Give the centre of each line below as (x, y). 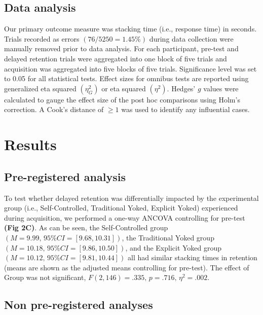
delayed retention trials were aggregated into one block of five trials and (116, 58)
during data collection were (191, 38)
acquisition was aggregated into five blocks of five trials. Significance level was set (130, 68)
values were (221, 88)
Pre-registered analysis (65, 176)
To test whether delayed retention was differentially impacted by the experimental (131, 198)
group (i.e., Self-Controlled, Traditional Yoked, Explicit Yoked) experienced (121, 208)
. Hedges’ (181, 88)
